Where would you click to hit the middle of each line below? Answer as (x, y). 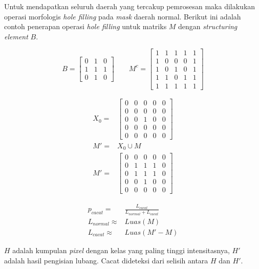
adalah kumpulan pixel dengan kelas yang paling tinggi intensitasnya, (121, 250)
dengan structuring (208, 26)
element (16, 36)
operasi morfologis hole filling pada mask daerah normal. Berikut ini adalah (123, 16)
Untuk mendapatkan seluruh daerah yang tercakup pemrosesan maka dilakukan (130, 6)
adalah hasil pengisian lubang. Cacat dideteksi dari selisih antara (106, 260)
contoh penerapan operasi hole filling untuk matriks (85, 26)
